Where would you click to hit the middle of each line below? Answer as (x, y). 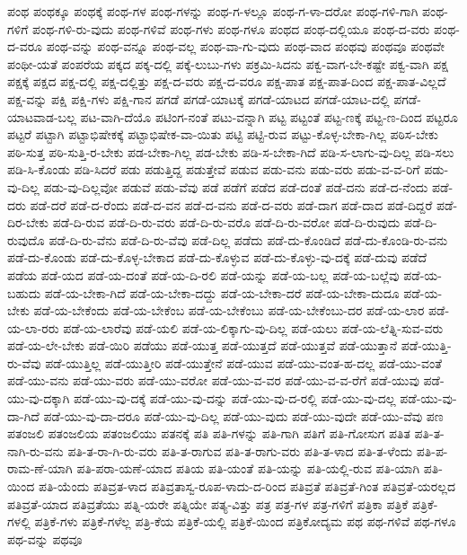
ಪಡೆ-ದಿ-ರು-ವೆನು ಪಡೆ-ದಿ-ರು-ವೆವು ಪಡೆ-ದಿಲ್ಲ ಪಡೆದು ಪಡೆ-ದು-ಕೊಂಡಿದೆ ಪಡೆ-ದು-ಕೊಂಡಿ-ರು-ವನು (248, 239)
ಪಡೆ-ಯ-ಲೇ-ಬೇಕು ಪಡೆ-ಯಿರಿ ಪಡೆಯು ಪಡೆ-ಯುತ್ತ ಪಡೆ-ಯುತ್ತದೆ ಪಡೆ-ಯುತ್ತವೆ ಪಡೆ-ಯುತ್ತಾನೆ (203, 345)
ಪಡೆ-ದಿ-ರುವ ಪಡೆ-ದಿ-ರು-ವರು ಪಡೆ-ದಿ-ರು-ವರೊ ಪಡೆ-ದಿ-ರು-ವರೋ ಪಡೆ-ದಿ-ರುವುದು (226, 222)
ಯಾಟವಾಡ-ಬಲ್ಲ (42, 116)
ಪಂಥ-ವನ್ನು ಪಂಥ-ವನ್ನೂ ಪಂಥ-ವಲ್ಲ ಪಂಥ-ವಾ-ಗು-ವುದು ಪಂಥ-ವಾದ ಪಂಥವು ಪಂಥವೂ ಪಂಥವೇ (246, 46)
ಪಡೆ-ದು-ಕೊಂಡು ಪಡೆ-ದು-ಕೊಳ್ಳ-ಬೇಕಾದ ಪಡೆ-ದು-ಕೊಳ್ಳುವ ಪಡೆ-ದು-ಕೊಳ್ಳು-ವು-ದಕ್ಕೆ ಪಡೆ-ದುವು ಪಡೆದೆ (217, 257)
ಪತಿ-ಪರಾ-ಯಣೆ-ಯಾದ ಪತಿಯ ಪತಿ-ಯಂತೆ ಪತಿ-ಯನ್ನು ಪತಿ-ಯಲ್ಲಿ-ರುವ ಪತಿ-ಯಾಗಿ (248, 468)
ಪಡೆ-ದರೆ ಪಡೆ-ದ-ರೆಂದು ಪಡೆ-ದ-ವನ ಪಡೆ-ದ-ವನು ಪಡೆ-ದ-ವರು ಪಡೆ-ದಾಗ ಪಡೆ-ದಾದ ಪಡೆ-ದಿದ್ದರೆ (231, 204)
